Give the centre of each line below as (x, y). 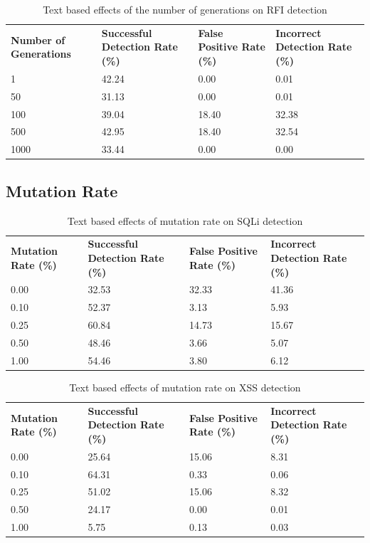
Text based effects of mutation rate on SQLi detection (185, 220)
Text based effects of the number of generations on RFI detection (185, 9)
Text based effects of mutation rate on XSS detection (185, 387)
